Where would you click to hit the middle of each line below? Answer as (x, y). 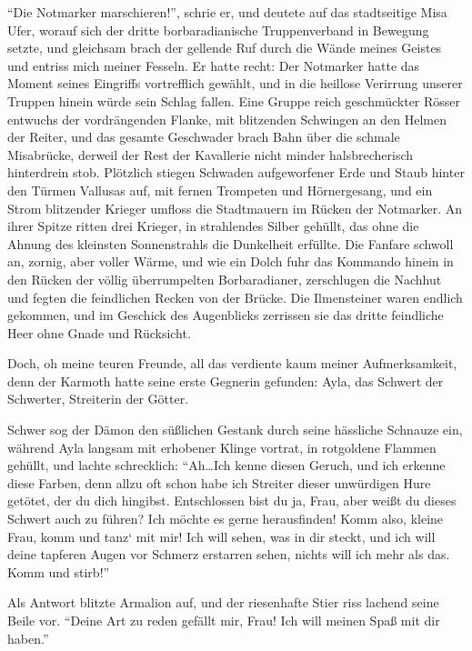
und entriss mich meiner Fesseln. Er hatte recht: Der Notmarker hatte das (214, 65)
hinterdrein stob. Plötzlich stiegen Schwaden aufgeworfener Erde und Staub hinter (236, 172)
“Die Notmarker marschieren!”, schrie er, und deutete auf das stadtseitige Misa (227, 12)
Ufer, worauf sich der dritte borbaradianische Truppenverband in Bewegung (218, 30)
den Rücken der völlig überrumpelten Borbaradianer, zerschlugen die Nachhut (225, 279)
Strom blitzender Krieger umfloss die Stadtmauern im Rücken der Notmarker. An (235, 208)
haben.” (28, 638)
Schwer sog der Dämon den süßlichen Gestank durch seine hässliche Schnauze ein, (235, 430)
